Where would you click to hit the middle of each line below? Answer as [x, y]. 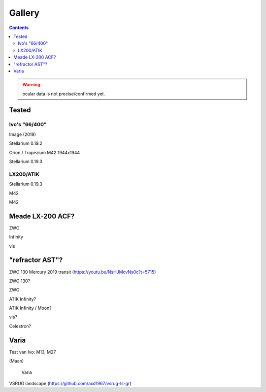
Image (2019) [23, 134]
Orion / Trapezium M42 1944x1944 [45, 152]
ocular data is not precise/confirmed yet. [64, 94]
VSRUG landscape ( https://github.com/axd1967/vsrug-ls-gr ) [70, 383]
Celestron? [20, 326]
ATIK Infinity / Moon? [30, 308]
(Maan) [17, 361]
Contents [19, 28]
